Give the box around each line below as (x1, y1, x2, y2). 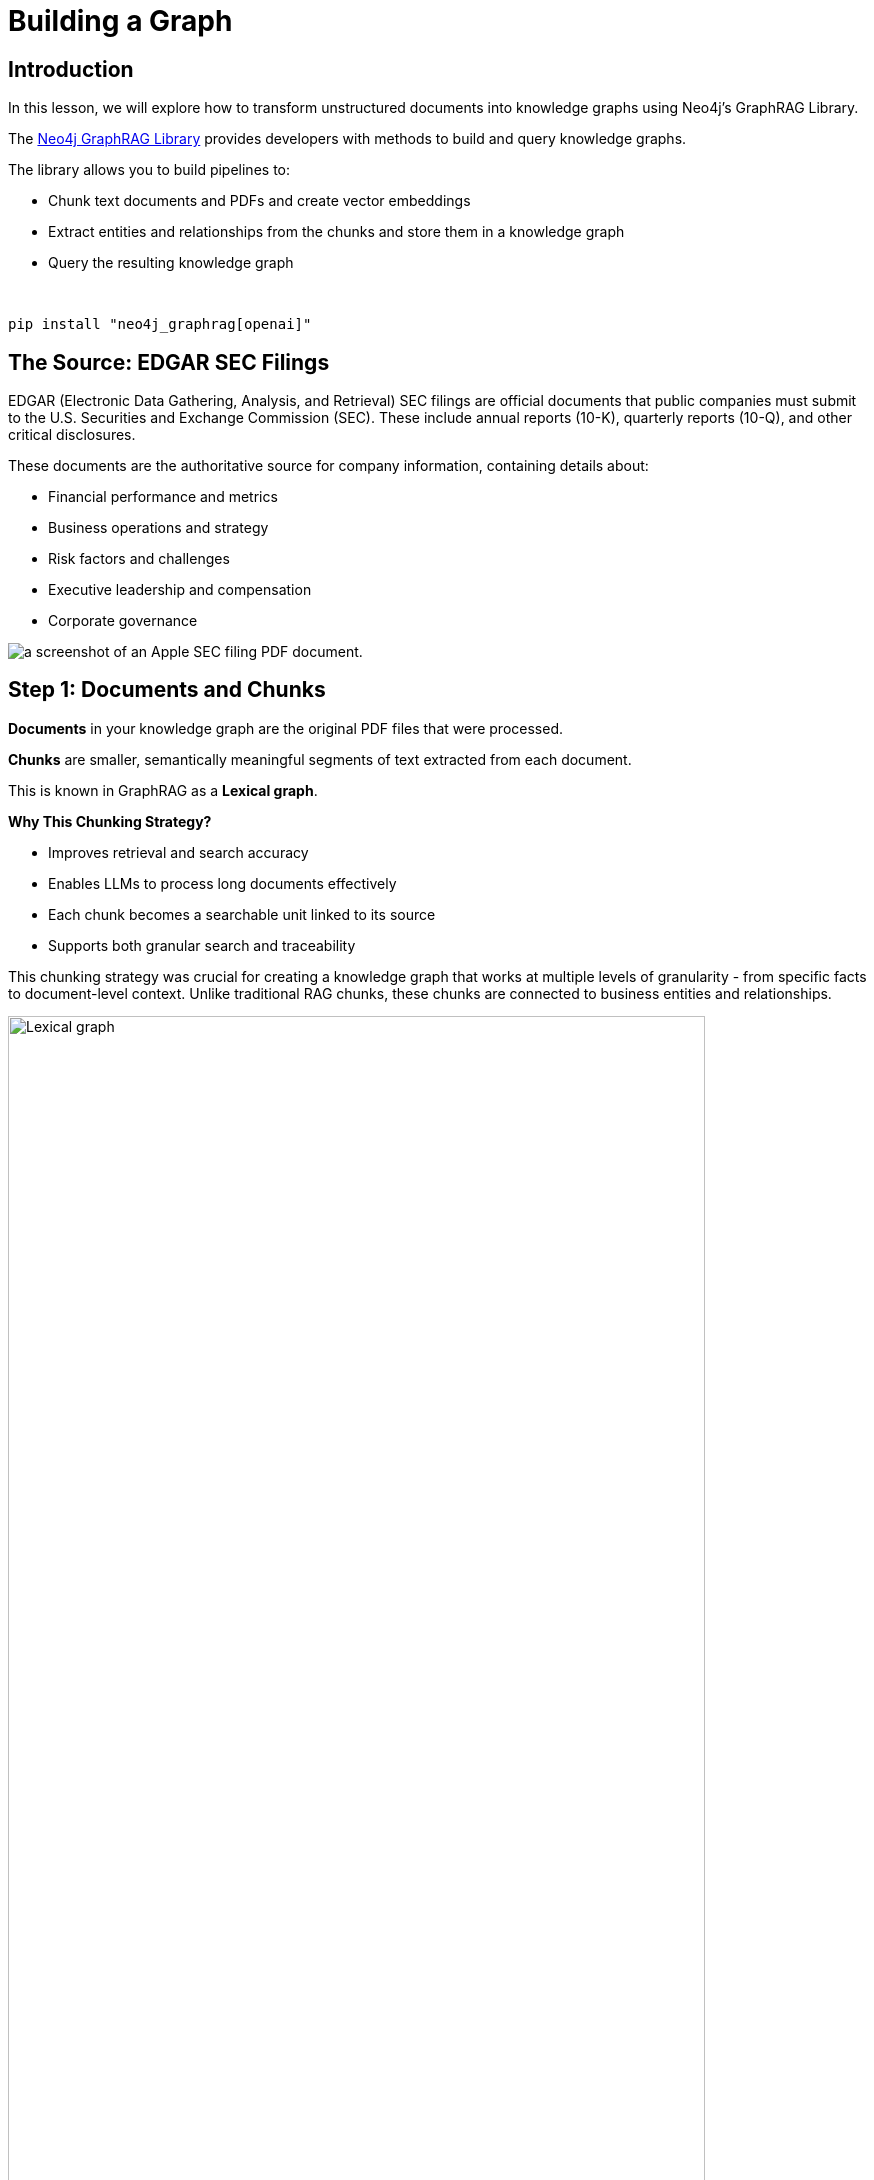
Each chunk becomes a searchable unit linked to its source (48, 905, 436, 923)
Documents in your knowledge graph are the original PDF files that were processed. (8, 719, 563, 737)
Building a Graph (8, 4, 233, 38)
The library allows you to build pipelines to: (8, 161, 290, 179)
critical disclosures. (8, 426, 136, 444)
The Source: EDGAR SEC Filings (8, 349, 330, 375)
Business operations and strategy (48, 519, 269, 537)
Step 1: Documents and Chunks (8, 677, 326, 703)
